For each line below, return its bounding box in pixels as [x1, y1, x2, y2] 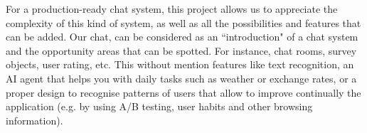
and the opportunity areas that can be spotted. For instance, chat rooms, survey [6, 43, 357, 58]
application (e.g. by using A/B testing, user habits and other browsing [6, 99, 313, 114]
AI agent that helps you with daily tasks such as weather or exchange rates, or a [6, 70, 357, 85]
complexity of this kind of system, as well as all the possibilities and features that [6, 15, 361, 30]
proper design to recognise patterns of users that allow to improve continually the [6, 85, 361, 100]
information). [6, 112, 63, 127]
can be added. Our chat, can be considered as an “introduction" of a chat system [6, 29, 358, 44]
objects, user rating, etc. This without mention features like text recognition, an [6, 57, 354, 72]
